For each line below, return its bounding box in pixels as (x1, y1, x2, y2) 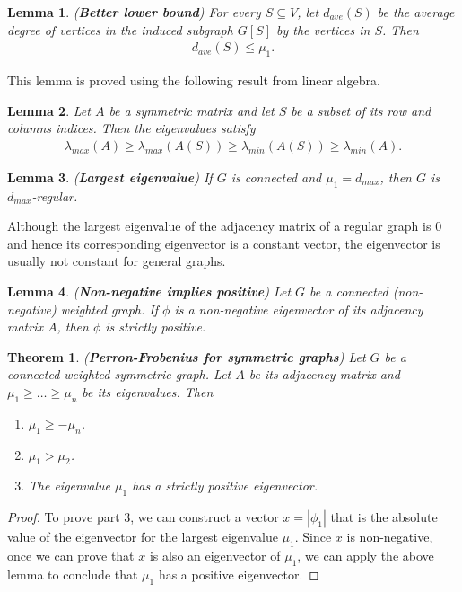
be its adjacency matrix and (248, 365, 400, 384)
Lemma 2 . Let (7, 101, 91, 119)
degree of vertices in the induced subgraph (7, 20, 233, 39)
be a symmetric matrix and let (109, 101, 275, 119)
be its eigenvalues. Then (82, 382, 214, 401)
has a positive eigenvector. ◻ (158, 564, 319, 583)
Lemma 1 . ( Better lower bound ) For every (7, 3, 261, 21)
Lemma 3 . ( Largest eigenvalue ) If (7, 167, 213, 186)
